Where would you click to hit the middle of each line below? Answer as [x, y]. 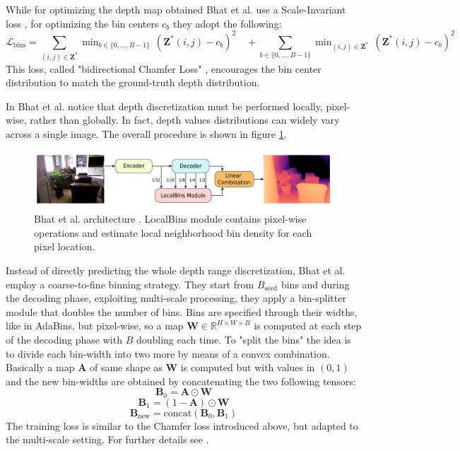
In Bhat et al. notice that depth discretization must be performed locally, [164, 106]
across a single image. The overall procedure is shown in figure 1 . [146, 134]
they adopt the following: [227, 23]
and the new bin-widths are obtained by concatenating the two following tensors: [181, 381]
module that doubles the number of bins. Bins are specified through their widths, [182, 311]
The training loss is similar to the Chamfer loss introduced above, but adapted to [182, 425]
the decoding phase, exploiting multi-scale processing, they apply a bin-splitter [176, 298]
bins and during [315, 284]
